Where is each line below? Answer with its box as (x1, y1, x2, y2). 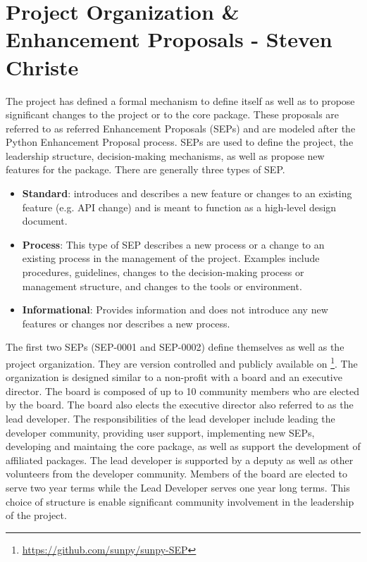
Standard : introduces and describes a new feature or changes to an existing (22, 186, 352, 201)
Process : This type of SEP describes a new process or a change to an (22, 237, 325, 251)
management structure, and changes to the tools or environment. (22, 278, 302, 293)
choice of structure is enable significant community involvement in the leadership (6, 494, 354, 508)
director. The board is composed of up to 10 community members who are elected (6, 383, 360, 398)
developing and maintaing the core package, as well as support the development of (6, 439, 361, 454)
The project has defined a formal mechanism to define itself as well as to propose (6, 93, 355, 108)
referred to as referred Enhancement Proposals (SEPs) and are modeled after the (6, 120, 356, 135)
